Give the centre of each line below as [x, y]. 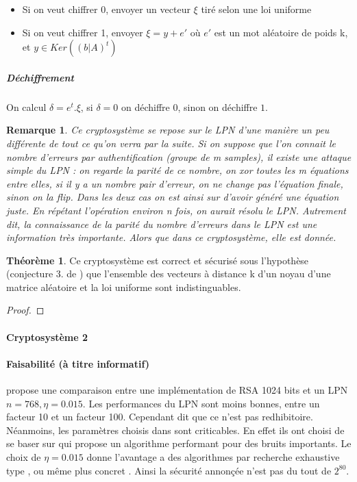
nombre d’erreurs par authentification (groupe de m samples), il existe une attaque [179, 156]
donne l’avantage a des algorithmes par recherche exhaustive [213, 457]
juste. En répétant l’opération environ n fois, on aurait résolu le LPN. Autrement [176, 210]
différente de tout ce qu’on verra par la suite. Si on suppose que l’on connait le [171, 143]
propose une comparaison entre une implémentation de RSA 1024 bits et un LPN [177, 390]
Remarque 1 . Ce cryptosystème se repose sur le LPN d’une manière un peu [168, 130]
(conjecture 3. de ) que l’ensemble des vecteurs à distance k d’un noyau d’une [169, 274]
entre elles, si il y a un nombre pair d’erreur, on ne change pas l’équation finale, [175, 183]
